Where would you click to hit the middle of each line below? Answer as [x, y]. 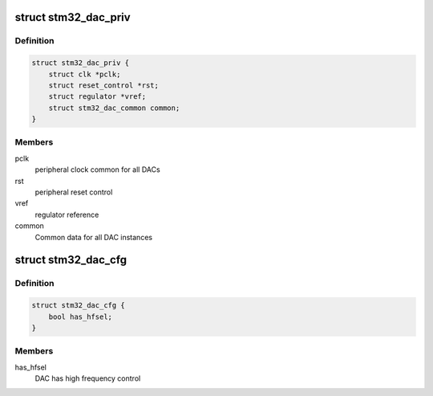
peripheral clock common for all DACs [97, 169]
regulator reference [67, 214]
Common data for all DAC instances [93, 237]
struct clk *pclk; [85, 74]
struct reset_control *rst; [104, 85]
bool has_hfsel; [80, 316]
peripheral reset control [74, 192]
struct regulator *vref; [97, 97]
